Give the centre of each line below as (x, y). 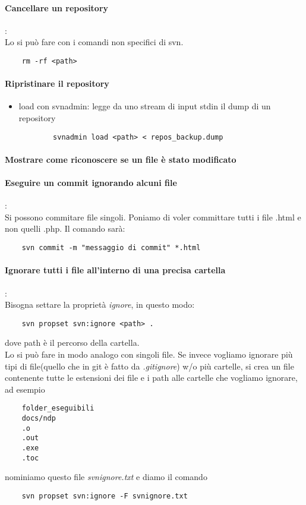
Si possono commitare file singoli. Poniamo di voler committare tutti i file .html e (153, 217)
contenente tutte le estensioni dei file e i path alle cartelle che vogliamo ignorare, (151, 378)
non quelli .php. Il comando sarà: (65, 228)
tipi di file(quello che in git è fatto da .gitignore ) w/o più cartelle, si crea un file (149, 366)
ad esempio (25, 389)
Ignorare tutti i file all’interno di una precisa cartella (115, 270)
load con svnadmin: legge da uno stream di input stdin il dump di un (145, 106)
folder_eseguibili (58, 408)
